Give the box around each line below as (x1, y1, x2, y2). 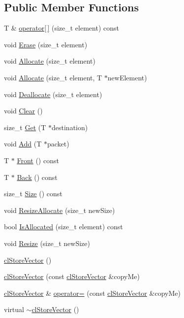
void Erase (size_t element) (4, 39, 88, 49)
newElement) (107, 72, 147, 82)
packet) (47, 139, 69, 149)
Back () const (17, 172, 58, 182)
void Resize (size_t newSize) (4, 238, 90, 248)
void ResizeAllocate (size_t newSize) (4, 205, 115, 215)
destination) (52, 122, 88, 132)
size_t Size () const (4, 188, 62, 199)
